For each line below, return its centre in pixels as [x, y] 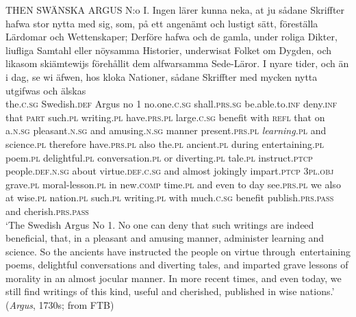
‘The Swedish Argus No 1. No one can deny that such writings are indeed [160, 224]
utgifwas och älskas [46, 90]
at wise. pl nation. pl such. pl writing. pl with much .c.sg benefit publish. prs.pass [170, 198]
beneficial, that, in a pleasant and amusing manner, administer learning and [165, 238]
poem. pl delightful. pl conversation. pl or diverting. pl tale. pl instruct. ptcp [159, 157]
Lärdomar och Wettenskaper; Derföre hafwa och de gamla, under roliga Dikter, [171, 37]
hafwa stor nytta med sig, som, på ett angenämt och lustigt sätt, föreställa [162, 23]
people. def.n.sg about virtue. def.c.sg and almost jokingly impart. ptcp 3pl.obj [170, 171]
